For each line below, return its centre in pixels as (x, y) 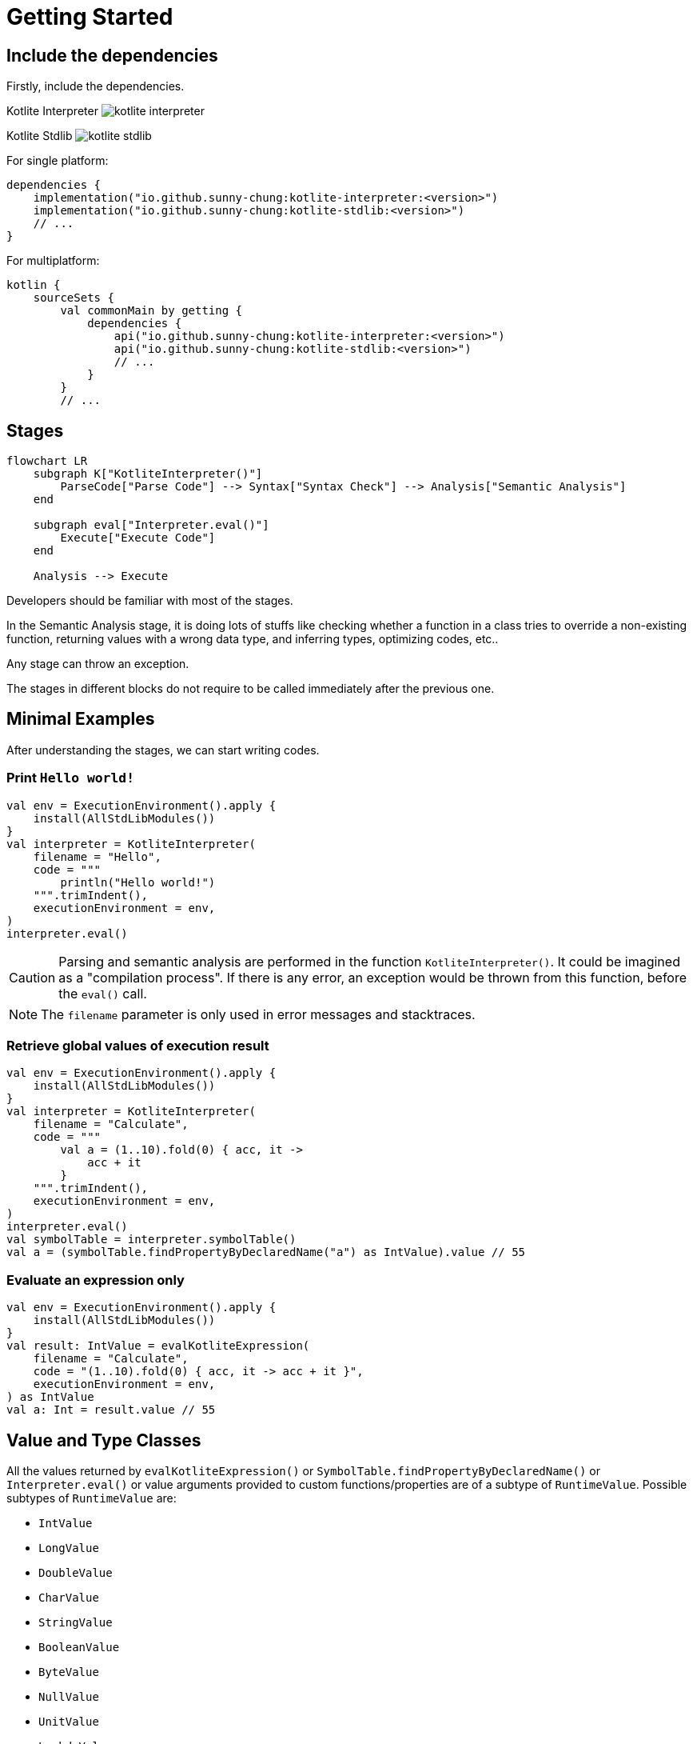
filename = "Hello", (97, 856)
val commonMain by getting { (151, 311)
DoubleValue (76, 1572)
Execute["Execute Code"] (138, 538)
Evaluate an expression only (96, 1280)
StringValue (76, 1622)
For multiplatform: (53, 261)
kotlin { (34, 285)
